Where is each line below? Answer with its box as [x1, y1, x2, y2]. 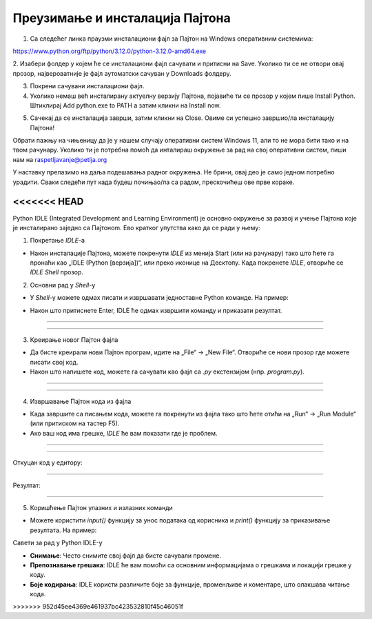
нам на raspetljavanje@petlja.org [12, 155, 107, 163]
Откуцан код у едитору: [12, 458, 83, 467]
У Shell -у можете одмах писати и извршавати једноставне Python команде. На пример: [30, 294, 289, 302]
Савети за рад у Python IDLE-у [12, 538, 103, 547]
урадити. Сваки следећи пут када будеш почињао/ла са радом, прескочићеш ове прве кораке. [12, 178, 295, 186]
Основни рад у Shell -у [30, 281, 96, 289]
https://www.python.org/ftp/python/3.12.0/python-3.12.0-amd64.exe [12, 47, 207, 55]
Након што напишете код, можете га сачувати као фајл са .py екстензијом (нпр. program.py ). [30, 367, 304, 376]
